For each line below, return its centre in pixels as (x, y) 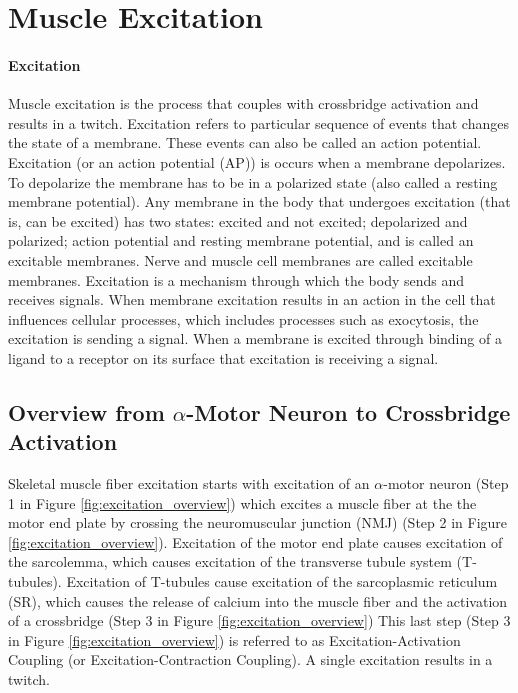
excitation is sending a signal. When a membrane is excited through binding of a (255, 338)
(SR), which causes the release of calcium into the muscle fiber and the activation (258, 600)
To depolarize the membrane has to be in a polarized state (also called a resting (253, 181)
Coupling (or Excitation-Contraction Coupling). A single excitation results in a (250, 659)
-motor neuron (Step (446, 483)
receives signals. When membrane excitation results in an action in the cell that (252, 299)
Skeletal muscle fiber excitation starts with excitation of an (189, 483)
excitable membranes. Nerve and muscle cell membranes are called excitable (240, 259)
